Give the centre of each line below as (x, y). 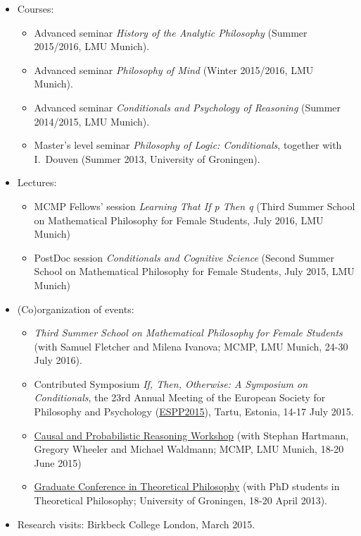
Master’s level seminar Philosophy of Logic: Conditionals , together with (188, 145)
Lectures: (37, 182)
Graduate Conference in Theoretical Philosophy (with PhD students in (187, 486)
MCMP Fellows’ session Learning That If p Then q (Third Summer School (195, 206)
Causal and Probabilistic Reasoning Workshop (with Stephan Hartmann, (191, 435)
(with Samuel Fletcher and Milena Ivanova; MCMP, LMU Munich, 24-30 (191, 346)
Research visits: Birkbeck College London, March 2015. (136, 524)
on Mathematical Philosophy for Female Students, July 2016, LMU (179, 220)
